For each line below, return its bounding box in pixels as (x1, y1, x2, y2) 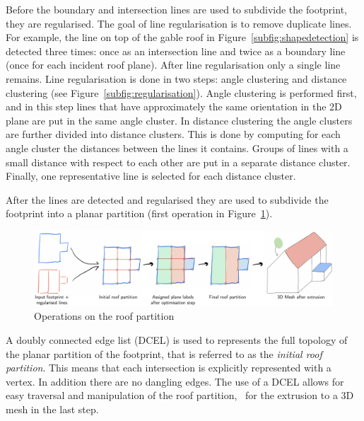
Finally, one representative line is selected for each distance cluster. (6, 168, 296, 183)
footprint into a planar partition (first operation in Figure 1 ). (6, 206, 273, 221)
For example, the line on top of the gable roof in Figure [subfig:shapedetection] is (6, 30, 359, 45)
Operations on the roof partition (34, 308, 175, 323)
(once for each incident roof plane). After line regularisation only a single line (6, 57, 341, 72)
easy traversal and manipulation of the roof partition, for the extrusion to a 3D (6, 388, 354, 403)
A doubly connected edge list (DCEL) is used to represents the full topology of (6, 332, 348, 347)
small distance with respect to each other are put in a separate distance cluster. (6, 154, 351, 169)
